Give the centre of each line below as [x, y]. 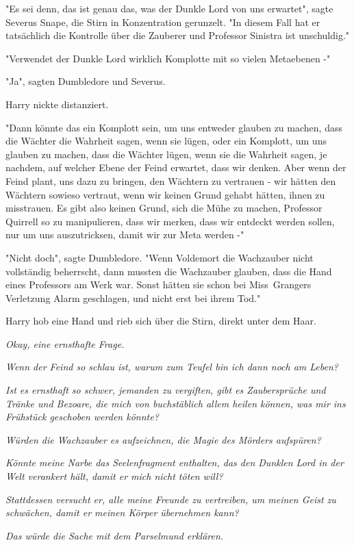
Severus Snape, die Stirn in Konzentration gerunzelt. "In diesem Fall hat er [163, 22]
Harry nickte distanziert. [57, 104]
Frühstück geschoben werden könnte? [82, 417]
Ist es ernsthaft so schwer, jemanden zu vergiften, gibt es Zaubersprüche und [166, 390]
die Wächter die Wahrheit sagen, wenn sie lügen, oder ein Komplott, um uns [166, 141]
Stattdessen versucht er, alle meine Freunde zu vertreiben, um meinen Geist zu [171, 499]
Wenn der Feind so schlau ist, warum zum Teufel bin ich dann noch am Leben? [172, 367]
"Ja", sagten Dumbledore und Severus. [86, 81]
